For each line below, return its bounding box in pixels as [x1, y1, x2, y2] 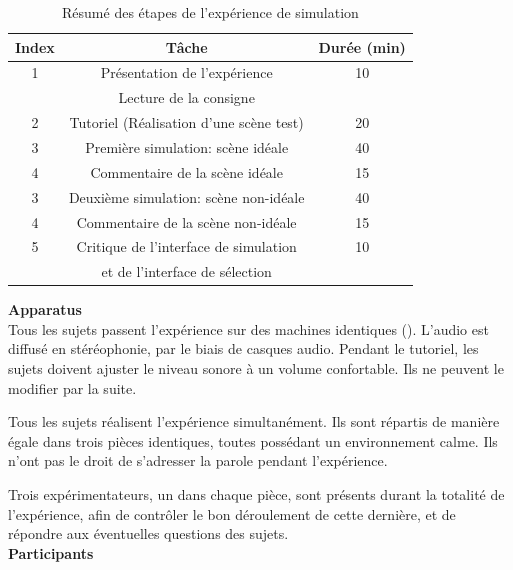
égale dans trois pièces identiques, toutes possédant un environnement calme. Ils [8, 430, 498, 451]
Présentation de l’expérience [100, 62, 273, 83]
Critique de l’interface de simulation [76, 236, 297, 257]
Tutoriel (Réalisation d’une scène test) [69, 112, 304, 133]
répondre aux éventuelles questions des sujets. [8, 523, 289, 544]
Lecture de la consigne [118, 87, 255, 108]
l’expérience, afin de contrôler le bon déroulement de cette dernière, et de [8, 503, 456, 524]
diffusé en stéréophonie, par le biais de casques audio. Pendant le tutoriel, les [8, 338, 479, 359]
